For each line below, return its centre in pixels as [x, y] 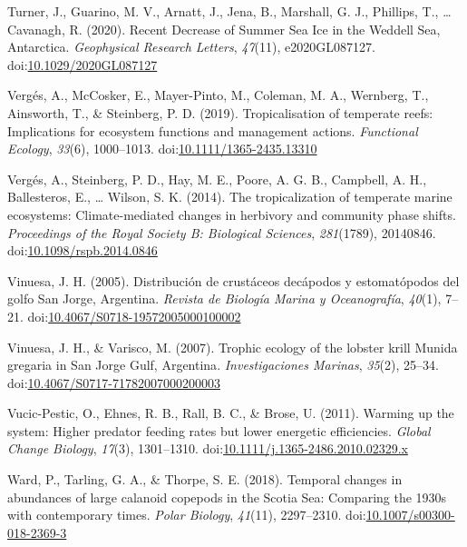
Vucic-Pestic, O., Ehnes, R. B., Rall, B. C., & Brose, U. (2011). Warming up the [231, 413]
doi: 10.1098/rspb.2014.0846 [83, 250]
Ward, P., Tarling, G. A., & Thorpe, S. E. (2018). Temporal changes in [205, 479]
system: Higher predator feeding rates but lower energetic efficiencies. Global [219, 430]
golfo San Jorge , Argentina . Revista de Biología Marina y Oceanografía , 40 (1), [224, 298]
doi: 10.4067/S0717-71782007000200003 [114, 382]
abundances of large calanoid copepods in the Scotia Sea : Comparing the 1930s [227, 497]
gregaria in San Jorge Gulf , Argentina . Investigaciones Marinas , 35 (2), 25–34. [223, 365]
